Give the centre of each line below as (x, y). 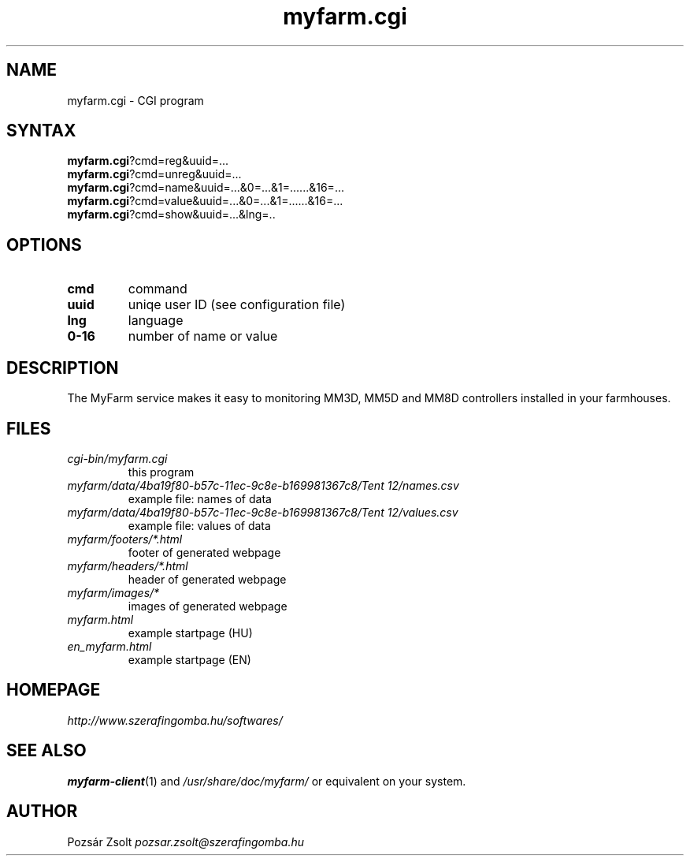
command (158, 289)
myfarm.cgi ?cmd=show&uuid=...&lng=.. (171, 215)
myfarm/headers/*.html (128, 565)
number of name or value (203, 336)
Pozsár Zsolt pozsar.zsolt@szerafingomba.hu (185, 841)
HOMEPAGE (54, 690)
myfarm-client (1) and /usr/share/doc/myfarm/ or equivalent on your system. (267, 781)
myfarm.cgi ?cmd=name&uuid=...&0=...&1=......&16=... (206, 188)
